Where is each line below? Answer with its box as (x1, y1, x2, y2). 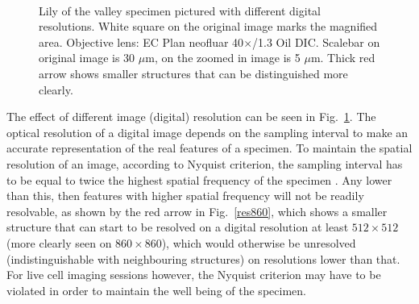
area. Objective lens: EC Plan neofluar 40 (39, 33, 244, 50)
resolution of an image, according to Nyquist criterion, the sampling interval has (6, 155, 403, 172)
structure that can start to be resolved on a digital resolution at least (6, 219, 349, 235)
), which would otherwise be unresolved (161, 234, 356, 251)
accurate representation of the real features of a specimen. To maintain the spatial (6, 140, 413, 156)
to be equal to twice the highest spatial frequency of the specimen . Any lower (6, 171, 392, 188)
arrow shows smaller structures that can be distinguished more (39, 65, 348, 81)
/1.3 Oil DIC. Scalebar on (252, 33, 380, 50)
